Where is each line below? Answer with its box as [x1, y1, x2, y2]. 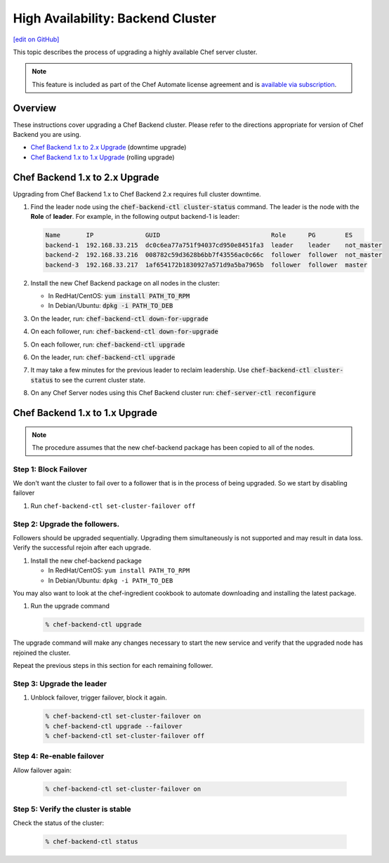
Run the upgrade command [30, 602, 110, 610]
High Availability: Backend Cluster [13, 11, 217, 26]
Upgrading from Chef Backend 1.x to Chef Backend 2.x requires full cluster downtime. [13, 189, 261, 198]
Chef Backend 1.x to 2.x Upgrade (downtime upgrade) [30, 143, 187, 152]
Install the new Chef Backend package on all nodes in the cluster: [30, 279, 220, 287]
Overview [13, 102, 57, 114]
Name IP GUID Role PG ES [45, 232, 353, 239]
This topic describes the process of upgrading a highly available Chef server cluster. [13, 48, 258, 56]
